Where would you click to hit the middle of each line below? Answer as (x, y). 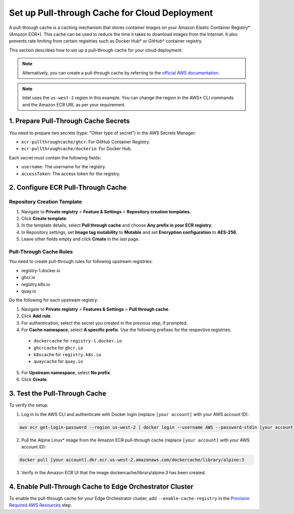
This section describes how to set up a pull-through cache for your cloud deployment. (96, 50)
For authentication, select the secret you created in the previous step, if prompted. (105, 323)
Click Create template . (44, 219)
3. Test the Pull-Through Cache (58, 394)
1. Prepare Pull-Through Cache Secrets (69, 121)
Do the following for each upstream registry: (54, 300)
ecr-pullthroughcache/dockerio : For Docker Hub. (77, 149)
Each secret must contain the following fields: (55, 157)
